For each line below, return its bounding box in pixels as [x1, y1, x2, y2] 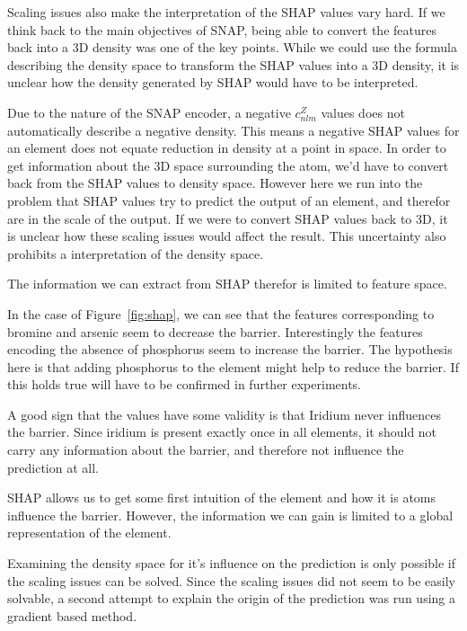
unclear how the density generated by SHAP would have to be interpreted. [7, 73, 419, 92]
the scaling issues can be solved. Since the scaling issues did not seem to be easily [7, 571, 455, 590]
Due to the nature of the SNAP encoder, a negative [7, 102, 291, 121]
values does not [321, 102, 405, 121]
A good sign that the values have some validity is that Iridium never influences [7, 404, 442, 423]
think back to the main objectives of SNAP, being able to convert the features [7, 20, 436, 39]
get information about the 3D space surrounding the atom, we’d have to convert [7, 156, 449, 174]
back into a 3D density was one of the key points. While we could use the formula [7, 38, 458, 57]
